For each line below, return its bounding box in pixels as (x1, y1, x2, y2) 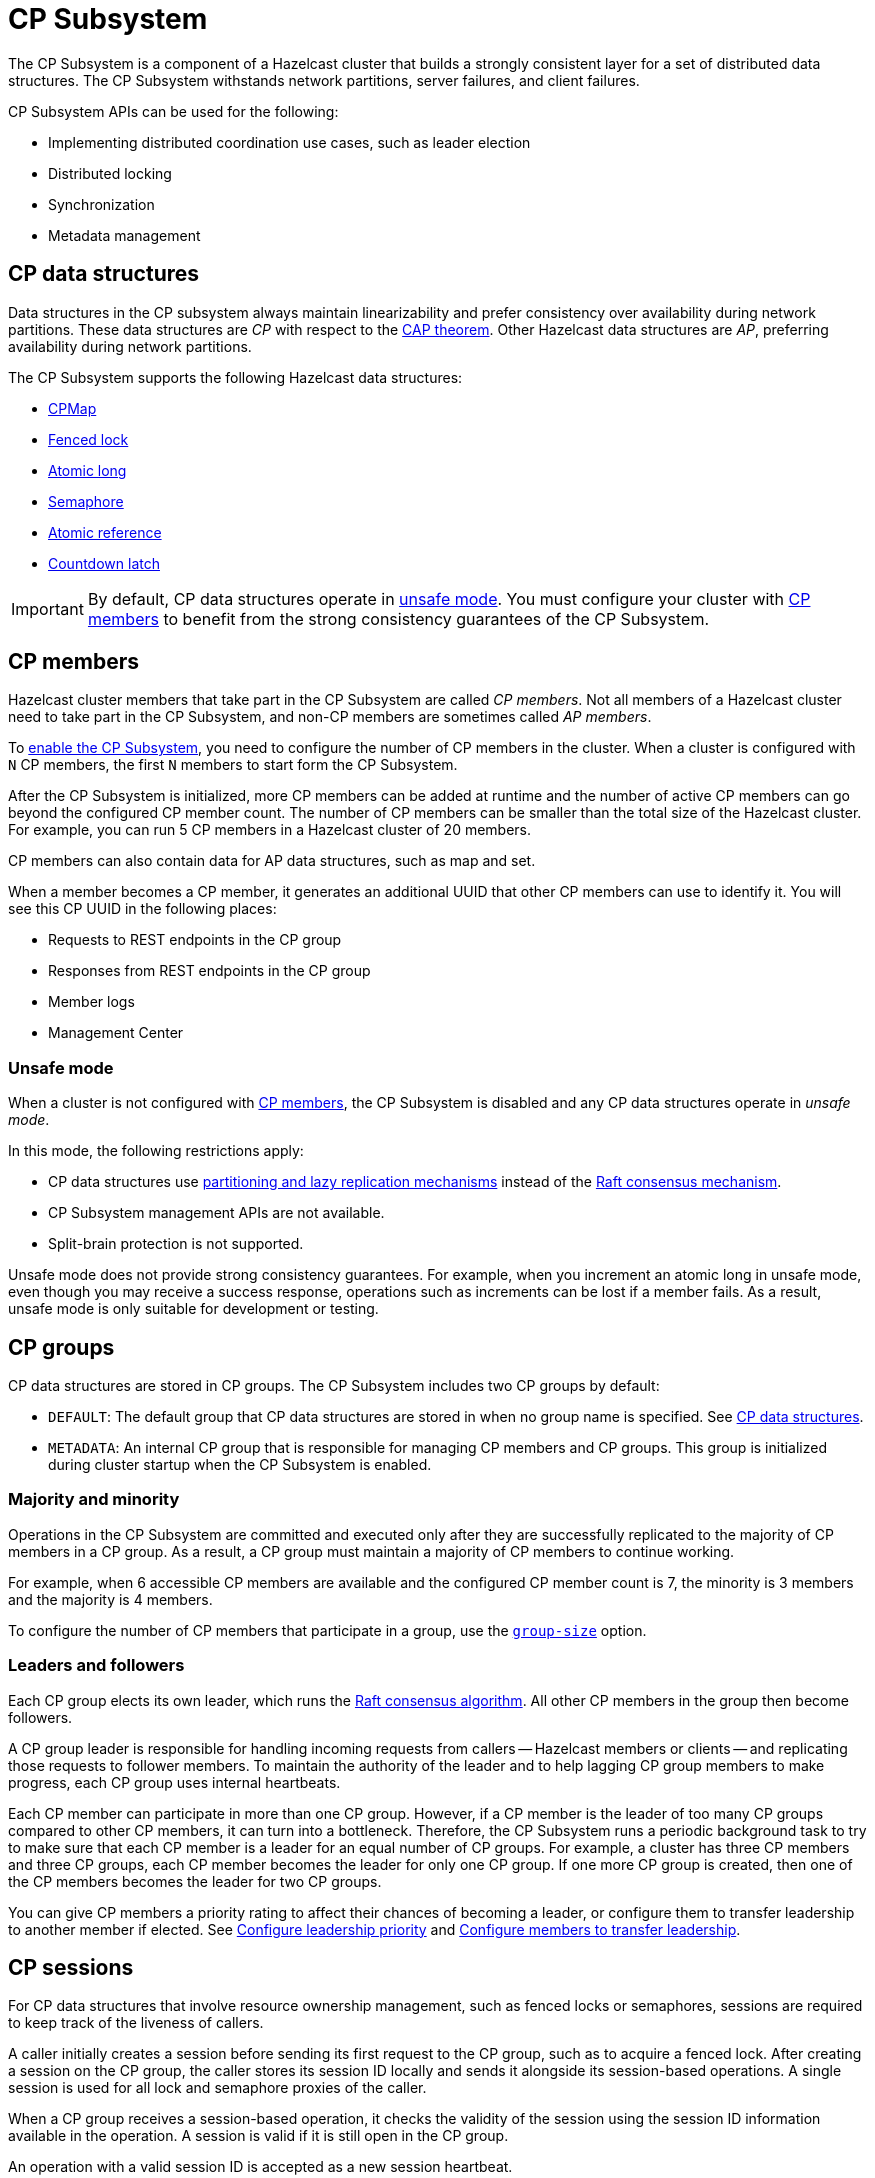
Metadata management (48, 226, 201, 244)
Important (11, 598, 84, 619)
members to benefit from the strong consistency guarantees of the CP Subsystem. (87, 608, 710, 629)
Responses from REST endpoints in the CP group (48, 962, 371, 980)
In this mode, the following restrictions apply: (8, 1142, 304, 1160)
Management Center (48, 1024, 184, 1042)
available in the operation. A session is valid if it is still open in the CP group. (8, 2127, 509, 2145)
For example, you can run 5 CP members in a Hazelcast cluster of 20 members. (8, 821, 532, 839)
